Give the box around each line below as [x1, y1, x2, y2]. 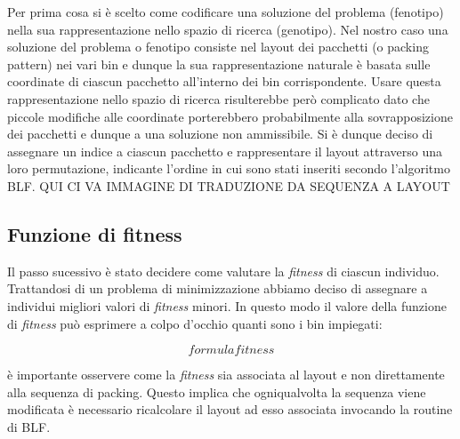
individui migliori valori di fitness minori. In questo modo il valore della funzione [7, 296, 447, 315]
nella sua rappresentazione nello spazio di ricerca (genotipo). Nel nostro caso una [7, 20, 448, 38]
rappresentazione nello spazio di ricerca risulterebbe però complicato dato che [7, 89, 430, 108]
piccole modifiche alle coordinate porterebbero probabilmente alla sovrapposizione [7, 107, 453, 125]
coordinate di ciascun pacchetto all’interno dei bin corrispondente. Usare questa [7, 72, 441, 91]
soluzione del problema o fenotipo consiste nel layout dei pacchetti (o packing [7, 37, 429, 56]
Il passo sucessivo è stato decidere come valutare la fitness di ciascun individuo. [7, 261, 440, 280]
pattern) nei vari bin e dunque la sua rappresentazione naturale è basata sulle [7, 54, 431, 73]
